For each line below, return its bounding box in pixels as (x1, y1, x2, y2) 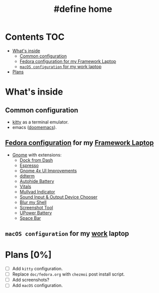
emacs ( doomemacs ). (12, 124, 57, 130)
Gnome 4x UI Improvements (19, 168, 77, 174)
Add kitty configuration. (12, 266, 63, 272)
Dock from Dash (19, 157, 53, 163)
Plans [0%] (5, 249, 52, 261)
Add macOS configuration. (12, 283, 63, 289)
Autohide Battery (19, 178, 54, 184)
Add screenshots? (12, 277, 49, 283)
